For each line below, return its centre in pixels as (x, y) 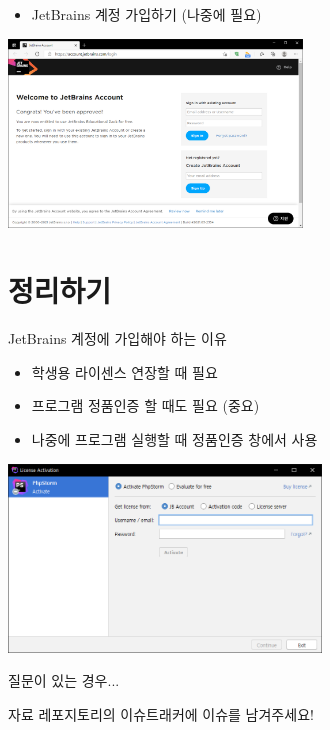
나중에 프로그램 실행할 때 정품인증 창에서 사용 (174, 439)
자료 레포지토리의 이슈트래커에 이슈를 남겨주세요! (161, 713)
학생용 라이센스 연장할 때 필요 (124, 371)
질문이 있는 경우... (64, 680)
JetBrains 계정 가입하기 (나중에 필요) (146, 14)
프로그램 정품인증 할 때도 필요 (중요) (145, 405)
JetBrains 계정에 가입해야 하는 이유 (117, 338)
